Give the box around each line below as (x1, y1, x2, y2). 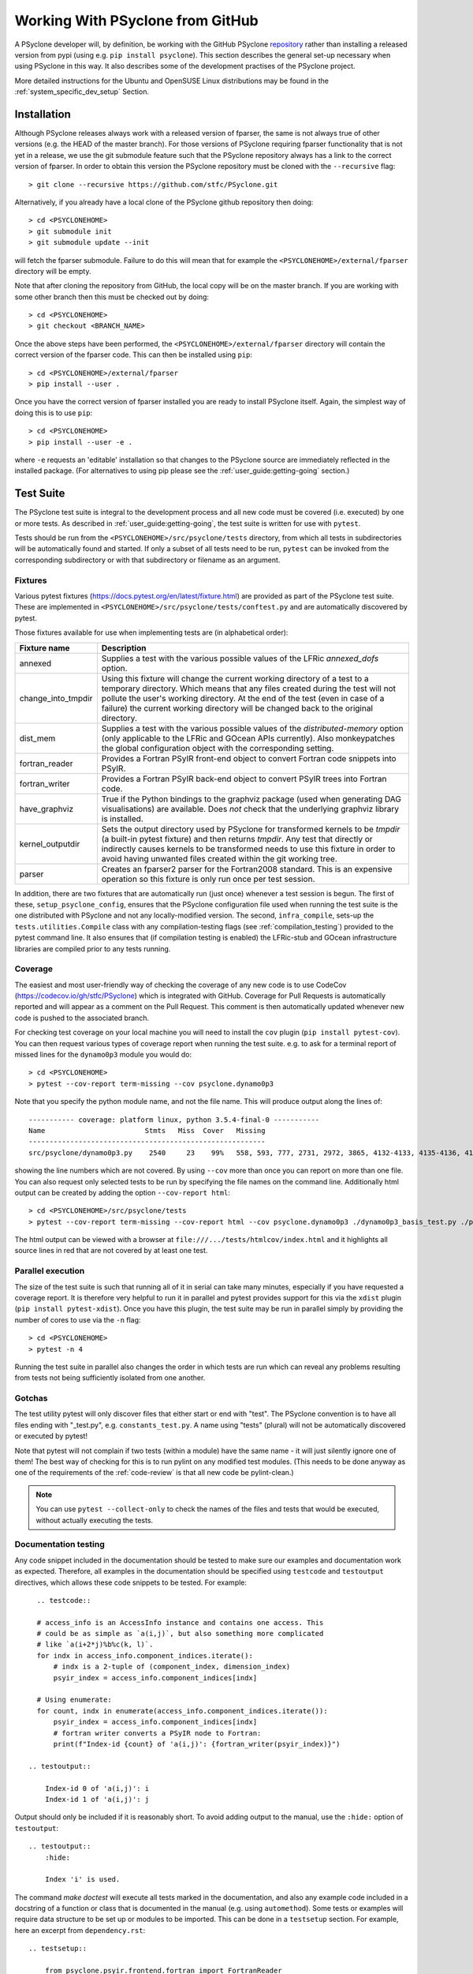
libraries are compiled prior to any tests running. (14, 944, 171, 953)
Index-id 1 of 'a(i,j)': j (44, 1795, 150, 1803)
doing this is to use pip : (14, 407, 93, 418)
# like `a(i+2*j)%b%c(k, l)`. (36, 1640, 154, 1649)
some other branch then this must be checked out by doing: (14, 292, 209, 302)
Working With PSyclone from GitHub (14, 12, 259, 29)
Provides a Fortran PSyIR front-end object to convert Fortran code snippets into (101, 752, 397, 764)
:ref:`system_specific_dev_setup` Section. (14, 87, 150, 96)
